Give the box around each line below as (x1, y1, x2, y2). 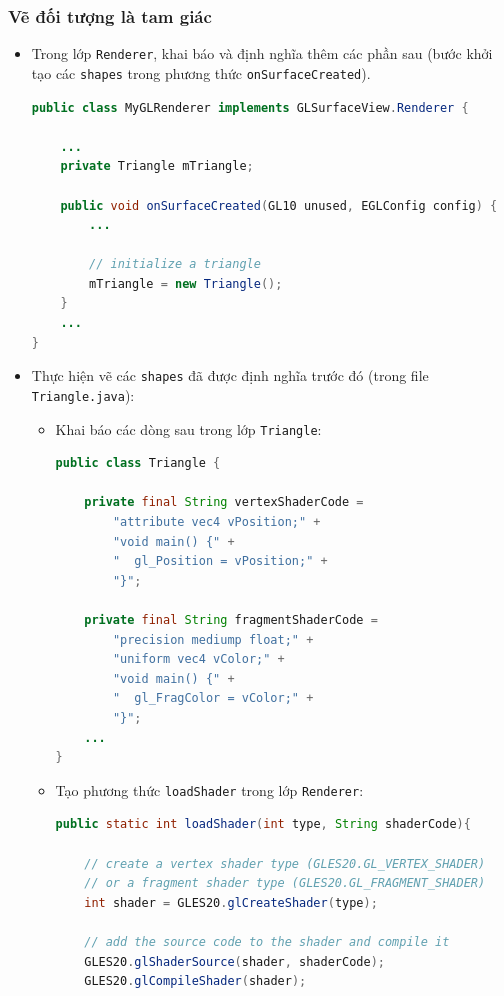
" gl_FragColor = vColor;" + (112, 691, 314, 706)
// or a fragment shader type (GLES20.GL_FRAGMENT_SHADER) (84, 876, 486, 891)
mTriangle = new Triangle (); (89, 276, 283, 291)
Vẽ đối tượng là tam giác (8, 3, 212, 28)
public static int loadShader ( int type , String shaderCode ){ (55, 817, 471, 832)
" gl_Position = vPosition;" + (112, 554, 328, 569)
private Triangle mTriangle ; (60, 159, 254, 174)
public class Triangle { (55, 456, 221, 471)
